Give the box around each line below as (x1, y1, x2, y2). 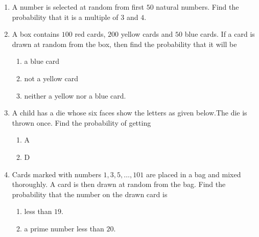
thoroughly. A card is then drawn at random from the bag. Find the (12, 179, 226, 189)
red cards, (75, 29, 106, 39)
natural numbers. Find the (156, 2, 239, 12)
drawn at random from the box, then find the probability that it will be (12, 38, 237, 49)
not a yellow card (24, 73, 79, 83)
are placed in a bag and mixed (146, 169, 241, 179)
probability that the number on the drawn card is (12, 188, 168, 199)
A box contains (12, 29, 60, 39)
